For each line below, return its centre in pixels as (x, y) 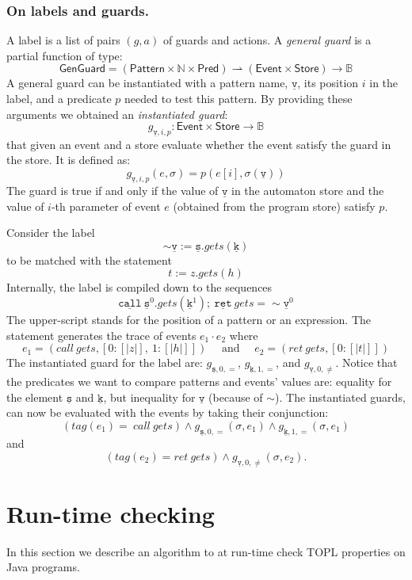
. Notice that (366, 362)
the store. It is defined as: (69, 160)
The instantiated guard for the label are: (105, 362)
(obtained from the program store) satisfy (274, 206)
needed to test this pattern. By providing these (238, 98)
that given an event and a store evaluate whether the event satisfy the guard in (199, 144)
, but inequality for (149, 397)
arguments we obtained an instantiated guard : (117, 114)
